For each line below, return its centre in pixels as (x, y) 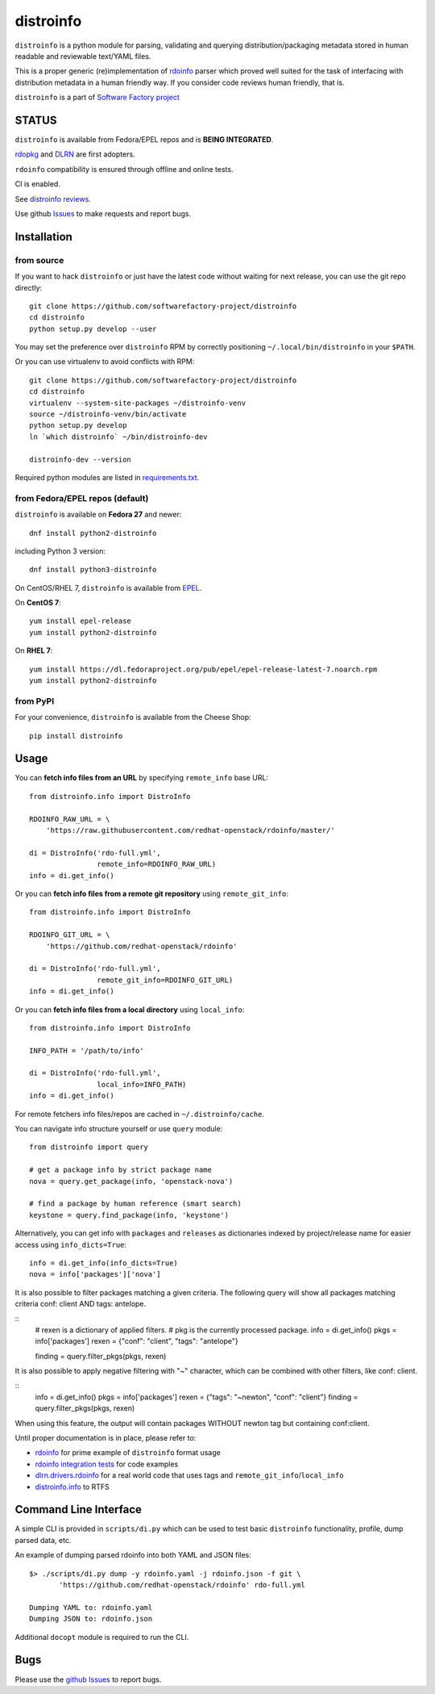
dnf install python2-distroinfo (93, 533)
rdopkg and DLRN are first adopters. (75, 154)
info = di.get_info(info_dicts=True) (104, 1263)
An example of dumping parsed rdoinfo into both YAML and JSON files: (133, 1555)
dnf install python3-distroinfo (93, 570)
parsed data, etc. (43, 1540)
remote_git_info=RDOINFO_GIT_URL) (165, 980)
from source (39, 260)
